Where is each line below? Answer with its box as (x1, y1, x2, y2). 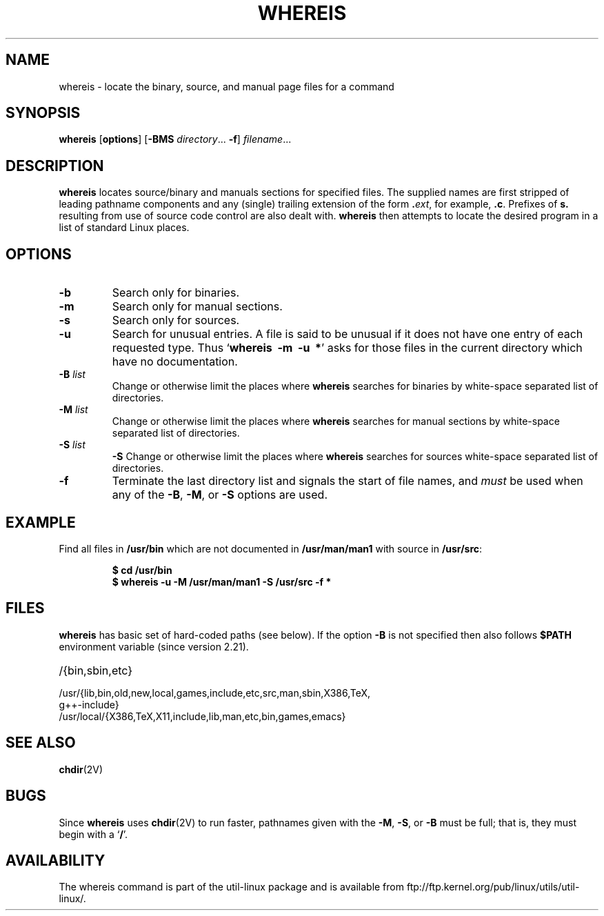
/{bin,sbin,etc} (59, 663, 133, 677)
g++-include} (59, 698, 119, 710)
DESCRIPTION (6, 157, 104, 175)
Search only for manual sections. (112, 299, 283, 314)
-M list (59, 404, 88, 416)
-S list (59, 439, 85, 451)
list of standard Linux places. (59, 221, 190, 234)
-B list (59, 368, 85, 381)
